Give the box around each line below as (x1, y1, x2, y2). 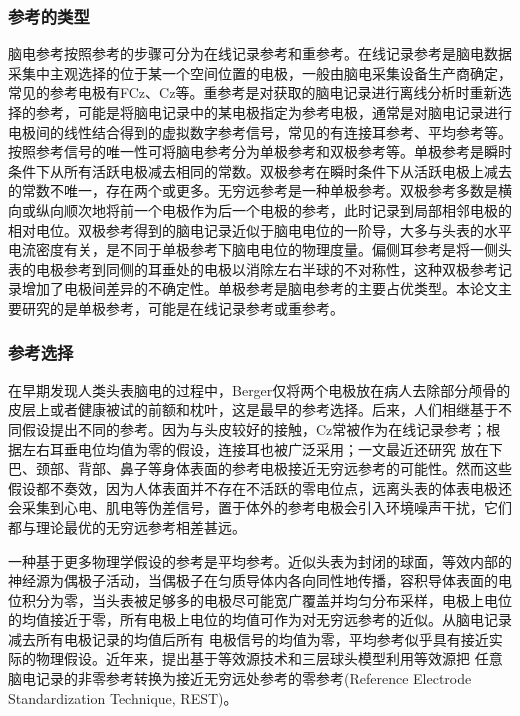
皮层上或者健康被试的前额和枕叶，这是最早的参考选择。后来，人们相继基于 (8, 399, 498, 420)
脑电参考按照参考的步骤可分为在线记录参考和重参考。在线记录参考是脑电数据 (8, 43, 512, 64)
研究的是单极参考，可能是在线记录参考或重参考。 (21, 297, 344, 318)
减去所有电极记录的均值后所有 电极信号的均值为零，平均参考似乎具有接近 (8, 628, 489, 649)
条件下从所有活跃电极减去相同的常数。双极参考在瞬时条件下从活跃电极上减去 (8, 160, 512, 181)
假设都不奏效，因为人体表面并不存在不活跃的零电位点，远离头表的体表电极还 (8, 477, 512, 498)
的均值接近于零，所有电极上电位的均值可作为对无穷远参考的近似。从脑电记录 (8, 609, 512, 630)
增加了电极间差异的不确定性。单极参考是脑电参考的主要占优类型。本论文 (21, 278, 498, 299)
